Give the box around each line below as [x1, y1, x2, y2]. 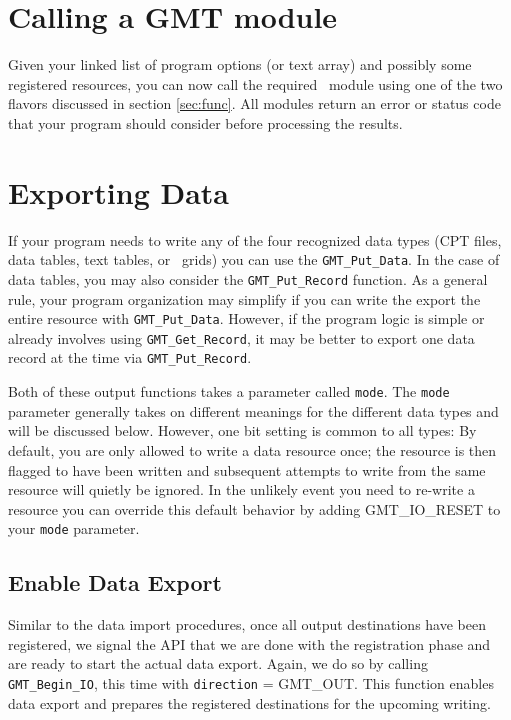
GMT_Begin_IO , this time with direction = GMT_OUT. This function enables [8, 672, 494, 693]
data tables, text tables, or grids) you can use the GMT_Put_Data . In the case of [8, 249, 500, 270]
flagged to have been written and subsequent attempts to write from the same [8, 459, 486, 480]
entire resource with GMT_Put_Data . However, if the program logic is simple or [8, 308, 485, 329]
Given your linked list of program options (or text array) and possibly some [8, 54, 472, 75]
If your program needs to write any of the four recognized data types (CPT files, [8, 229, 502, 250]
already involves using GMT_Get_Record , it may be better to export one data [8, 327, 475, 348]
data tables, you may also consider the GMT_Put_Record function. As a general [8, 268, 488, 289]
